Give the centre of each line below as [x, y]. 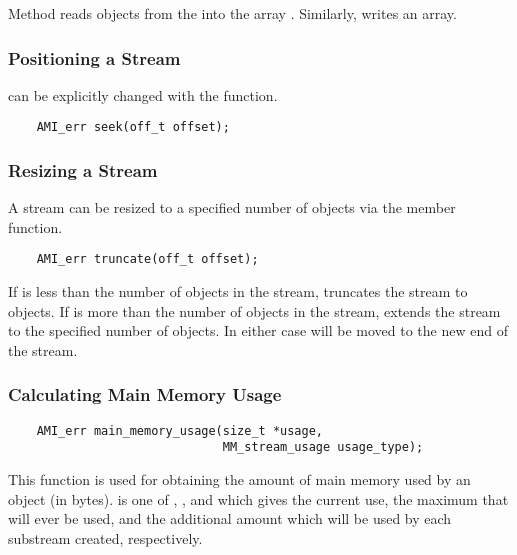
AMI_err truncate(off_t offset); [147, 259]
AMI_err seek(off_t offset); [133, 127]
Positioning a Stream [94, 57]
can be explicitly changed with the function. [143, 94]
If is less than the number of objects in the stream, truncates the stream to [238, 291]
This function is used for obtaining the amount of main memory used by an [239, 479]
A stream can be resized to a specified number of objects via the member [232, 207]
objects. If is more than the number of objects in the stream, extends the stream [254, 310]
